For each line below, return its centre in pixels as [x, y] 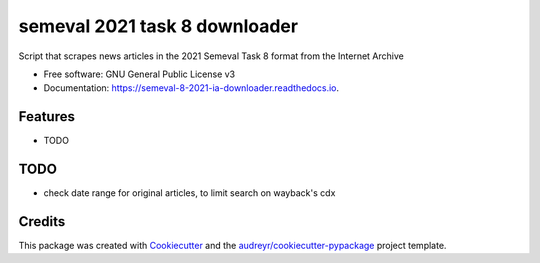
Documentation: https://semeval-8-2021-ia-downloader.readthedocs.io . [191, 88]
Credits [42, 221]
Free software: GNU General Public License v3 [139, 74]
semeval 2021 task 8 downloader [158, 26]
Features [46, 116]
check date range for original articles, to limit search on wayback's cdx [189, 193]
